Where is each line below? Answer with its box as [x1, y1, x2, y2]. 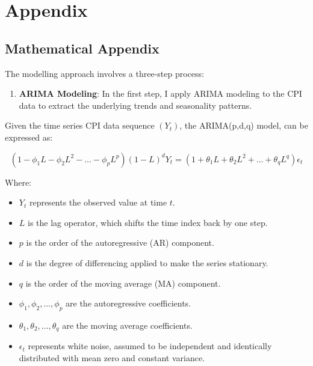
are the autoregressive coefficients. [66, 297, 191, 310]
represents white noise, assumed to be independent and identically [28, 340, 272, 352]
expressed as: [5, 130, 53, 143]
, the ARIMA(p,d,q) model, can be [179, 119, 308, 132]
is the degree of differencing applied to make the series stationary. [26, 256, 268, 269]
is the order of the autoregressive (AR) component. [26, 236, 214, 249]
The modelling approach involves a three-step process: [5, 67, 204, 79]
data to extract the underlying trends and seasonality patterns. [19, 99, 252, 111]
